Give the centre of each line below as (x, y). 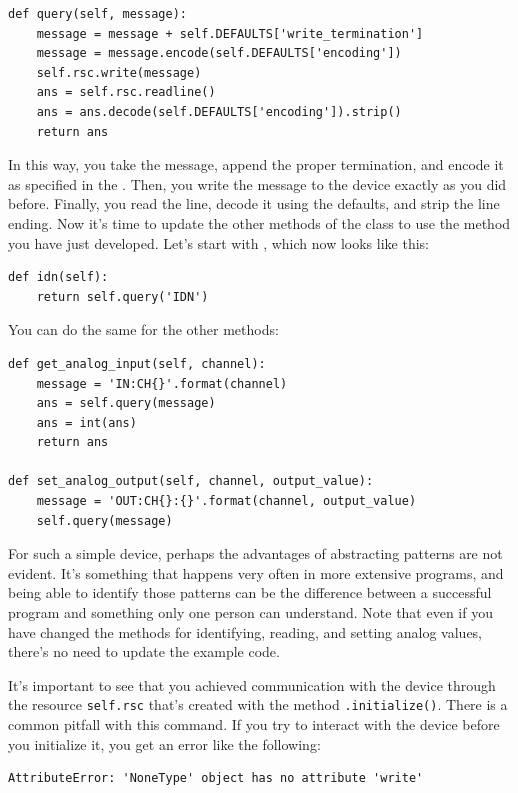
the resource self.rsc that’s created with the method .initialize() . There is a (258, 704)
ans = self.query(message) (126, 403)
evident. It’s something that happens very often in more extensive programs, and (256, 572)
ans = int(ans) (86, 422)
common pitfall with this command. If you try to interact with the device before (254, 724)
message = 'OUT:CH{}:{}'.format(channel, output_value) (226, 501)
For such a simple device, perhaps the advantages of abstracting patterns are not (255, 553)
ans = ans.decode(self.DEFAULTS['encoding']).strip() (219, 111)
